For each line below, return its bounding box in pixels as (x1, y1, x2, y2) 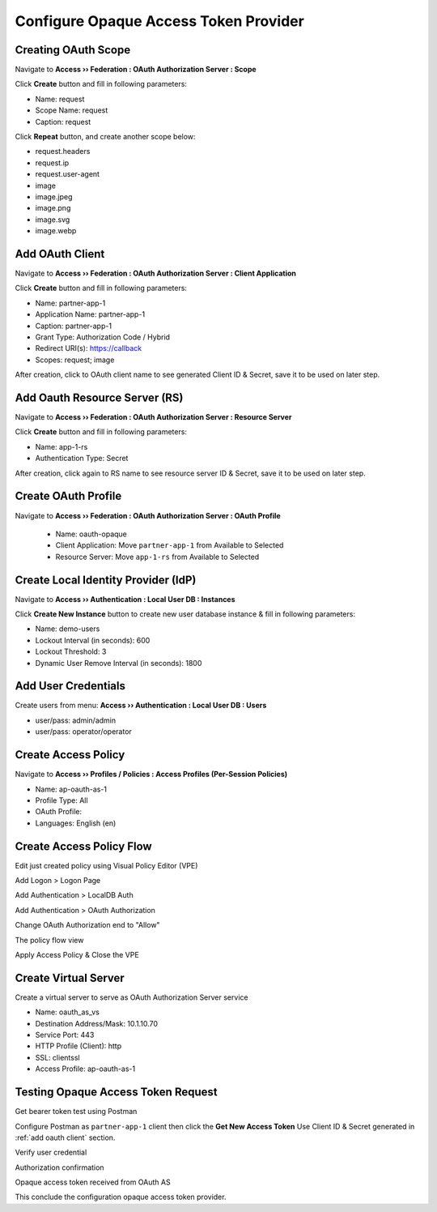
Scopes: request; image (35, 355, 115, 365)
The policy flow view (15, 935, 84, 945)
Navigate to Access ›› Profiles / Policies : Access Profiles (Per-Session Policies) (15, 770, 288, 779)
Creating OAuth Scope (15, 43, 131, 57)
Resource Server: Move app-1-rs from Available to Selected (55, 552, 260, 561)
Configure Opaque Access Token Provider (15, 12, 305, 30)
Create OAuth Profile (15, 489, 122, 503)
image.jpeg (35, 191, 73, 202)
